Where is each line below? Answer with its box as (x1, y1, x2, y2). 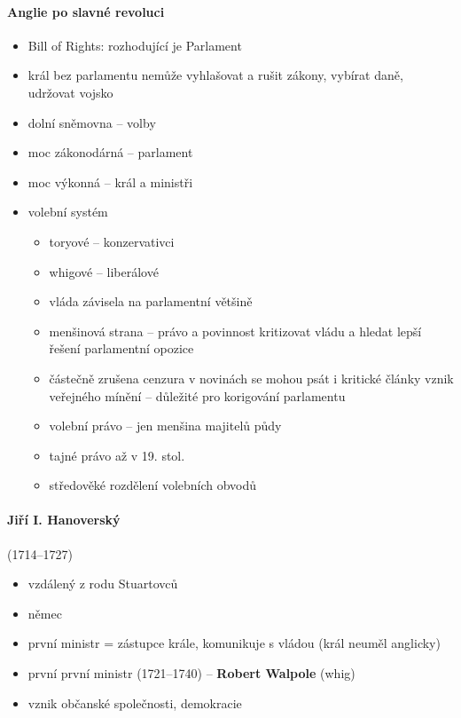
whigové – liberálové (49, 262, 159, 280)
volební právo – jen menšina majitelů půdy (49, 416, 282, 435)
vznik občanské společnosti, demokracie (27, 693, 242, 712)
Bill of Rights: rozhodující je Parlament (27, 36, 242, 54)
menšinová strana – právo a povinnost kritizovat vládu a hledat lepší (49, 321, 422, 340)
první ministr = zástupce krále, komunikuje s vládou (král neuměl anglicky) (27, 634, 441, 652)
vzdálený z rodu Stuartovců (27, 574, 178, 593)
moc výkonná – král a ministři (27, 172, 193, 191)
